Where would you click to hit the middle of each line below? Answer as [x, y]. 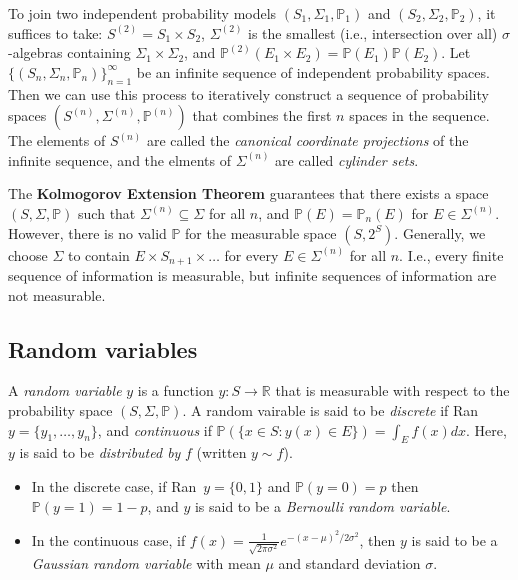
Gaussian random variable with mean [146, 563]
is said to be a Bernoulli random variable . [322, 505]
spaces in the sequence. [419, 115]
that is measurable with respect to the [392, 390]
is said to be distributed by [100, 452]
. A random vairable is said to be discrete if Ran [330, 409]
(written [221, 452]
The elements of [57, 140]
